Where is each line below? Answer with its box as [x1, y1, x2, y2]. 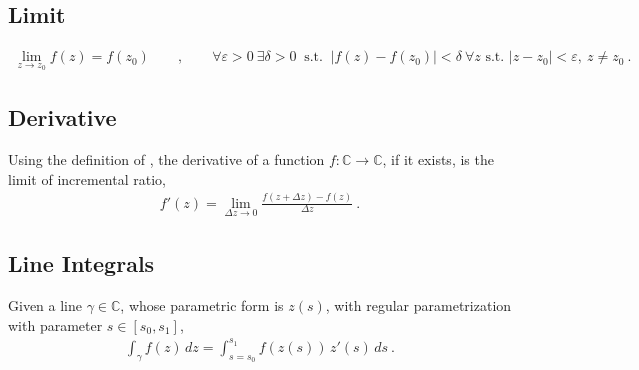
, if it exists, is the [382, 149, 494, 170]
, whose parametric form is [120, 295, 284, 316]
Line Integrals [8, 248, 155, 279]
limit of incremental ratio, [8, 168, 166, 189]
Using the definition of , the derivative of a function [8, 149, 325, 170]
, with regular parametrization [325, 295, 512, 316]
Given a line [8, 295, 82, 316]
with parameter [8, 314, 103, 335]
